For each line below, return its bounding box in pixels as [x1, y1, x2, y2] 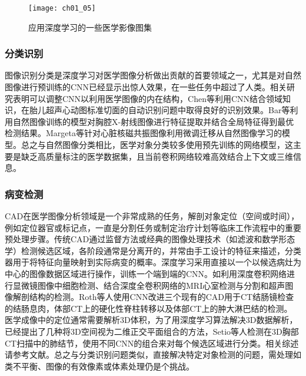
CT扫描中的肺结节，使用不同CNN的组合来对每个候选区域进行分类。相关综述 [5, 337, 299, 349]
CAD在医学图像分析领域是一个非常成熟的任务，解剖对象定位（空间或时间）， [5, 210, 300, 222]
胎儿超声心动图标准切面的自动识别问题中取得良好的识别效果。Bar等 [29, 104, 290, 116]
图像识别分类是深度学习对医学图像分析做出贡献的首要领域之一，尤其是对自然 [5, 69, 301, 81]
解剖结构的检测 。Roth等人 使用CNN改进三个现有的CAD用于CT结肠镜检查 [12, 291, 294, 303]
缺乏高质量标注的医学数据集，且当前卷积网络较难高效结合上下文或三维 [21, 150, 293, 162]
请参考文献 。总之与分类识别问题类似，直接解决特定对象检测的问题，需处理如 [5, 348, 301, 361]
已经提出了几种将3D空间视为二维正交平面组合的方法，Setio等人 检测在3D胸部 [5, 325, 299, 337]
